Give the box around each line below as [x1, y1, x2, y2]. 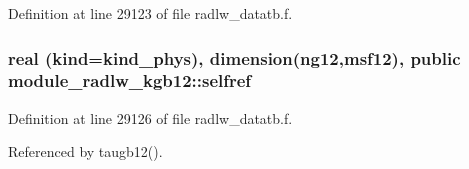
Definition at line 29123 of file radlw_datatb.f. [8, 3, 293, 23]
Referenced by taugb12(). [8, 141, 163, 162]
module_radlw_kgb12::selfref [8, 68, 252, 93]
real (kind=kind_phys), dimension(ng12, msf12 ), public [8, 45, 461, 70]
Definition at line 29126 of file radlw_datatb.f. [8, 107, 293, 128]
